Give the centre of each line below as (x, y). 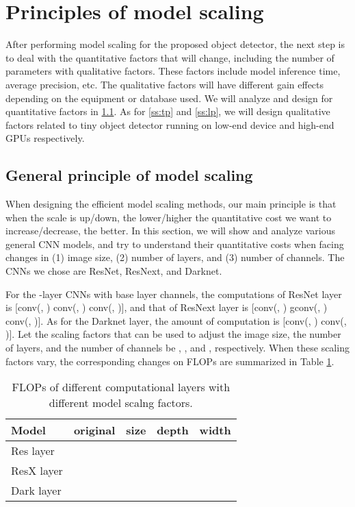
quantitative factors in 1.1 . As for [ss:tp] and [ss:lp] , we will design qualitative (168, 111)
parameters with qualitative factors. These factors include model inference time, (173, 71)
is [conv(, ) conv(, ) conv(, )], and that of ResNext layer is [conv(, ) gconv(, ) (167, 307)
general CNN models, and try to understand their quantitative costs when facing (175, 244)
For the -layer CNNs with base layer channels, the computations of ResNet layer (174, 294)
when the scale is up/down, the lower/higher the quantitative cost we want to (169, 217)
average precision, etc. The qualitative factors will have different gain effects (165, 84)
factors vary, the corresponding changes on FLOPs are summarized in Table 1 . (170, 361)
